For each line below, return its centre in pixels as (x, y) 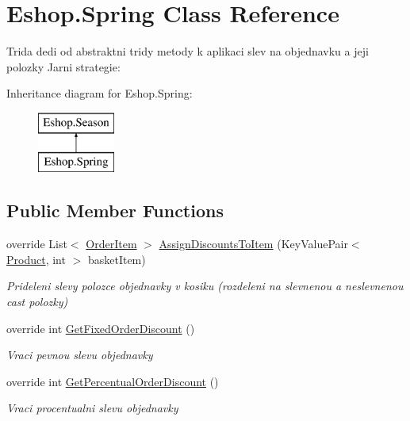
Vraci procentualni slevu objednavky (92, 408)
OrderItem (111, 244)
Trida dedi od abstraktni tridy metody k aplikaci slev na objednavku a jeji (188, 51)
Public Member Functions (115, 210)
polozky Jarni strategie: (63, 66)
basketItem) (117, 259)
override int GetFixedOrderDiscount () (101, 328)
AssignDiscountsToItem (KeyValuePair (253, 244)
